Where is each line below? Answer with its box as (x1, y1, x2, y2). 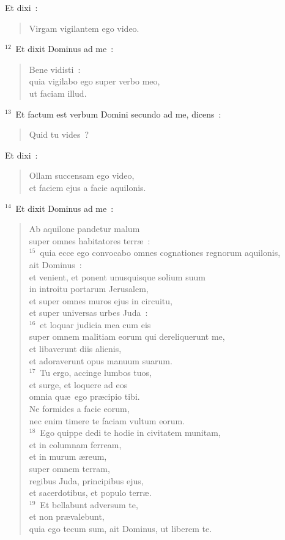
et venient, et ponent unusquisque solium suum (29, 270, 205, 283)
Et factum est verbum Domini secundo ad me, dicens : (15, 107, 221, 120)
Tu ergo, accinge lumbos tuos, (40, 366, 152, 379)
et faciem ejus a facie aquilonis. (29, 181, 146, 193)
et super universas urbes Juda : (29, 306, 148, 319)
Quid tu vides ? (29, 128, 89, 141)
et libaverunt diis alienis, (29, 342, 122, 355)
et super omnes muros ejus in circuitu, (29, 294, 172, 307)
